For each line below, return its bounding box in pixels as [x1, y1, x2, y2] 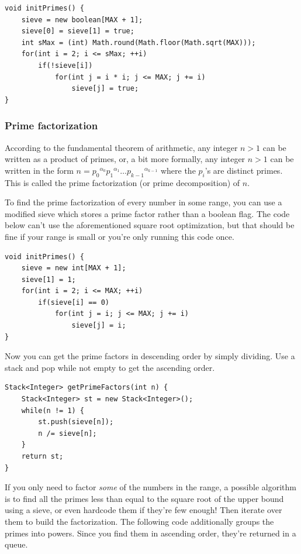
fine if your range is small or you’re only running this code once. [5, 230, 234, 242]
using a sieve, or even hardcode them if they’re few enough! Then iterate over [5, 504, 282, 516]
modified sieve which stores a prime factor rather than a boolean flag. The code [5, 207, 290, 219]
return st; [21, 452, 64, 461]
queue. [5, 538, 28, 550]
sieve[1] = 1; [21, 275, 76, 284]
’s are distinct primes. [205, 164, 283, 176]
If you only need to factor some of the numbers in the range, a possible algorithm [5, 481, 297, 493]
